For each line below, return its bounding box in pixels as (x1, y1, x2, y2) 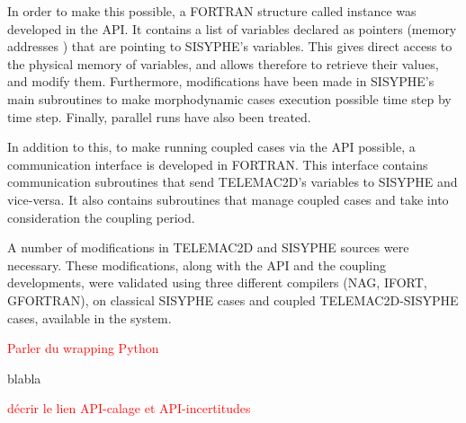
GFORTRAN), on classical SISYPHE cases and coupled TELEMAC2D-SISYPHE (7, 290, 459, 309)
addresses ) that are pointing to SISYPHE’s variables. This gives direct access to (7, 37, 453, 56)
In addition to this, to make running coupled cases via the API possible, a (7, 137, 416, 156)
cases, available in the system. (7, 308, 172, 327)
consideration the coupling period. (7, 207, 195, 226)
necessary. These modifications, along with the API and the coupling (7, 255, 386, 274)
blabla (7, 368, 41, 387)
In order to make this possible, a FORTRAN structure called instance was (7, 2, 417, 20)
